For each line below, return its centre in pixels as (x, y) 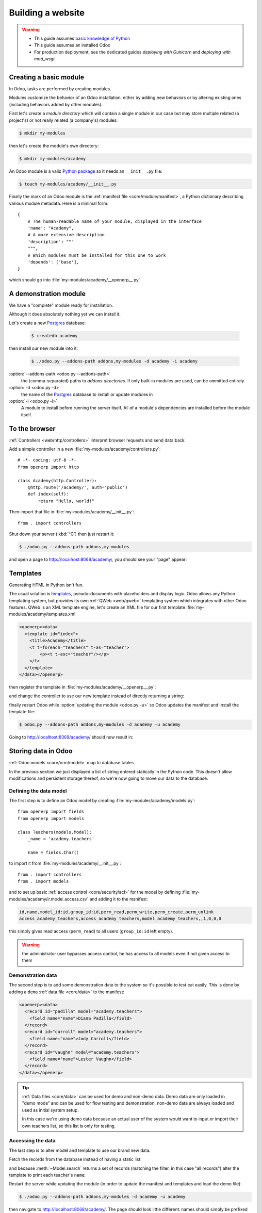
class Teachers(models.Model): (55, 832)
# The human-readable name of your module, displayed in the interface (115, 221)
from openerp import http (49, 467)
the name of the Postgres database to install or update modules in (87, 394)
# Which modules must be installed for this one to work (97, 255)
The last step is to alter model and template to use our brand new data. (80, 1150)
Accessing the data (32, 1141)
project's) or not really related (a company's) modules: (64, 120)
